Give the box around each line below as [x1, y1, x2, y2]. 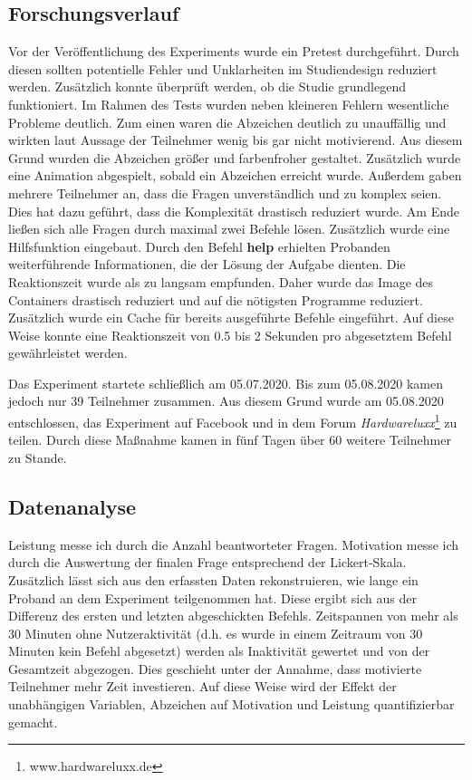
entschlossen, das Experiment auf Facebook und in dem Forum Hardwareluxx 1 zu [8, 410, 458, 431]
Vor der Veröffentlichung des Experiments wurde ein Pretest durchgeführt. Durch [8, 42, 459, 61]
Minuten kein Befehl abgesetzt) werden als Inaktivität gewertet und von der [8, 641, 430, 660]
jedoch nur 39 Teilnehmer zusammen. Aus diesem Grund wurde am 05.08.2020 [8, 391, 444, 410]
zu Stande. [8, 448, 67, 467]
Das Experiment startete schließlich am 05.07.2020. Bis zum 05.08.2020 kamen [8, 373, 444, 392]
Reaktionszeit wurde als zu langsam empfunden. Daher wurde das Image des [8, 272, 434, 291]
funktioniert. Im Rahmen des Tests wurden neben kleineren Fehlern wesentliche [8, 94, 449, 113]
